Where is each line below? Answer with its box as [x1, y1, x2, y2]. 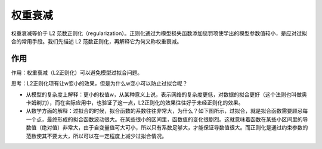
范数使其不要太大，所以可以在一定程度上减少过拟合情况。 [26, 132, 167, 140]
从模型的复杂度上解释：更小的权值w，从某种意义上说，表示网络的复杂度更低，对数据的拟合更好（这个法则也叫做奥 [26, 91, 307, 98]
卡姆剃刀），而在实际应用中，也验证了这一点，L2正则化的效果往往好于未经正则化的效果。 [26, 99, 244, 106]
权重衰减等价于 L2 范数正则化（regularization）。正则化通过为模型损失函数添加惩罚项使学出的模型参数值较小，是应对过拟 [11, 30, 307, 37]
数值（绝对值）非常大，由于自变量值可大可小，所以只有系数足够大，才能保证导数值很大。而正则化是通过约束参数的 [26, 124, 308, 131]
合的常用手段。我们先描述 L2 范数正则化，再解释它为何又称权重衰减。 [11, 37, 182, 45]
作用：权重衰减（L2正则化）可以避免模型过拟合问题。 [11, 69, 143, 76]
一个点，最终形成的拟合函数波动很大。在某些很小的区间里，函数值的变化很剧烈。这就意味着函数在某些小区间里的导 [26, 116, 308, 123]
